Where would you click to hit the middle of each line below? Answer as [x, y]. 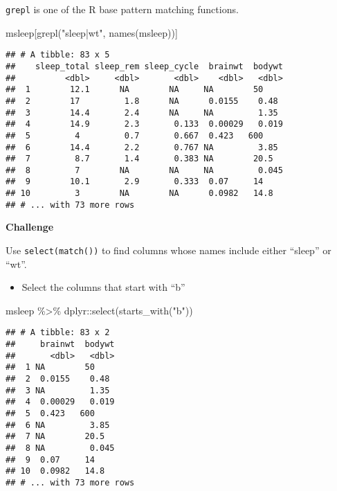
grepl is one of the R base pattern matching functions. [122, 9]
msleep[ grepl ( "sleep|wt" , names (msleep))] [92, 32]
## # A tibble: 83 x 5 [58, 55]
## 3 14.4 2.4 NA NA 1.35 [142, 113]
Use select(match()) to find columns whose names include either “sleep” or [168, 250]
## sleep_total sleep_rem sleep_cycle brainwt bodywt [144, 66]
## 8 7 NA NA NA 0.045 [144, 170]
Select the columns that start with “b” [103, 287]
